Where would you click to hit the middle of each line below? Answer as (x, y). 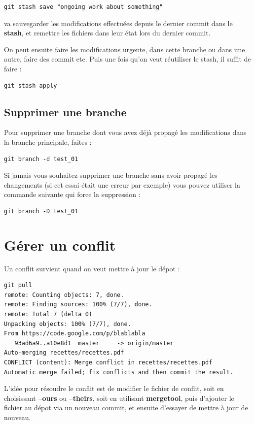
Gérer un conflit (60, 245)
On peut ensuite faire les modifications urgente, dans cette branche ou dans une (125, 49)
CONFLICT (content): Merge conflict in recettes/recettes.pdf (108, 362)
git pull (18, 285)
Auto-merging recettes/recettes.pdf (64, 353)
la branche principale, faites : (48, 142)
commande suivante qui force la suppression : (72, 194)
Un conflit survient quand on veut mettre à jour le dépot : (92, 268)
